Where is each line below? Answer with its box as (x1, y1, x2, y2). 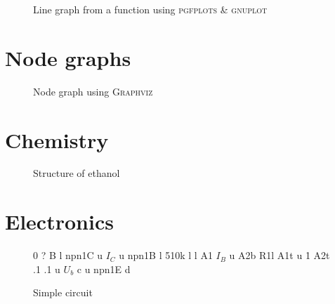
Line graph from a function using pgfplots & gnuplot (33, 2, 268, 16)
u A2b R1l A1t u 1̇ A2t (229, 248, 330, 263)
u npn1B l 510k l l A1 (119, 248, 213, 263)
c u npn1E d (77, 261, 131, 276)
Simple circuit (33, 285, 93, 300)
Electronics (5, 207, 114, 236)
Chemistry (5, 125, 109, 154)
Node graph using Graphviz (33, 84, 153, 98)
